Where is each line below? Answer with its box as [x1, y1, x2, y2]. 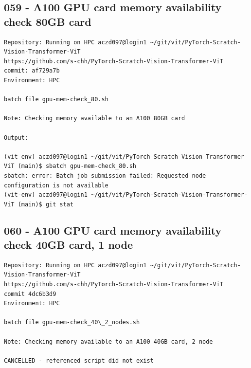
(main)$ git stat [18, 201, 74, 208]
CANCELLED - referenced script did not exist [4, 357, 154, 364]
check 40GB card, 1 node [4, 237, 133, 252]
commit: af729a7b [4, 67, 60, 74]
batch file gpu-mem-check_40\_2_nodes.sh [4, 319, 140, 326]
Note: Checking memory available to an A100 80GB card [4, 115, 185, 122]
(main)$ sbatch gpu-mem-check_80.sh [18, 163, 137, 170]
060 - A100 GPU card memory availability [4, 222, 222, 238]
